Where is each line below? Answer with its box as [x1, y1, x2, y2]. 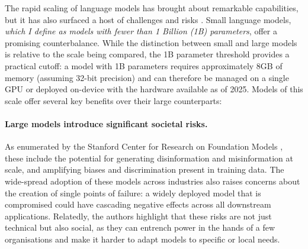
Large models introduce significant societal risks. [5, 117, 208, 130]
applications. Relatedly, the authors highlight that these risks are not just [5, 209, 272, 222]
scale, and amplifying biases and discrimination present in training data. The [5, 163, 284, 176]
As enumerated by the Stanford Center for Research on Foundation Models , [5, 140, 283, 153]
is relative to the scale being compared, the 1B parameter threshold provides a [5, 48, 290, 60]
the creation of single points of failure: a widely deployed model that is [5, 186, 261, 199]
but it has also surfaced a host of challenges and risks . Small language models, [5, 13, 291, 25]
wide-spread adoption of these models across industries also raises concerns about [5, 174, 300, 187]
